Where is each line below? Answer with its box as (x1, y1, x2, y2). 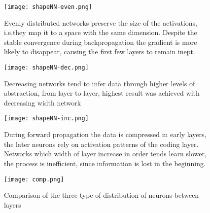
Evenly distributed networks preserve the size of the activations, (4, 17, 197, 28)
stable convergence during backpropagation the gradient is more (4, 36, 197, 47)
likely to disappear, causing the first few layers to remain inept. (4, 46, 195, 57)
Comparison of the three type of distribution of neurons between (4, 190, 199, 200)
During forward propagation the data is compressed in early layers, (4, 129, 207, 140)
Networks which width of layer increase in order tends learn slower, (4, 148, 207, 159)
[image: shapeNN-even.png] (4, 3, 92, 10)
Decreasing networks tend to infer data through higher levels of (4, 78, 195, 88)
